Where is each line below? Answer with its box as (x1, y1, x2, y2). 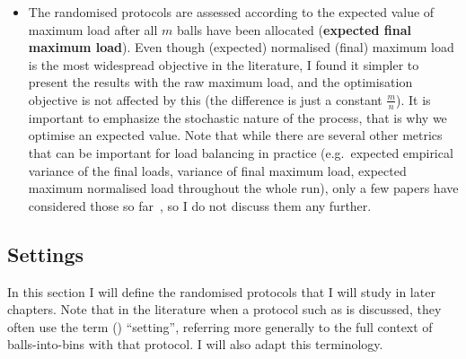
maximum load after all (28, 20, 158, 39)
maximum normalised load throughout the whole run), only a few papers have (28, 179, 459, 197)
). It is (396, 90, 431, 109)
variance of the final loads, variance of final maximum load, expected (28, 161, 407, 179)
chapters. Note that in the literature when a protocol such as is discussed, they (7, 300, 442, 319)
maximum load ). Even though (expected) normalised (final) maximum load (28, 38, 454, 57)
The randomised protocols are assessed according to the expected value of (28, 3, 435, 21)
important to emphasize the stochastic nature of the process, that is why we (28, 108, 447, 127)
